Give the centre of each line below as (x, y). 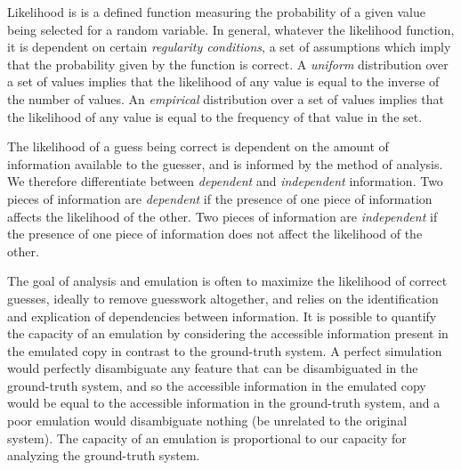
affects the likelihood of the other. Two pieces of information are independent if (222, 216)
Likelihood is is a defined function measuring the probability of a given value (216, 12)
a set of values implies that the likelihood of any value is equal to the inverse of (223, 81)
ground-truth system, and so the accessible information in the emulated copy (217, 385)
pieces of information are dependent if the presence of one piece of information (220, 198)
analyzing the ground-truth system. (104, 455)
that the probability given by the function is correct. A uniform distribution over (228, 64)
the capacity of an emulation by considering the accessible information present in (228, 333)
